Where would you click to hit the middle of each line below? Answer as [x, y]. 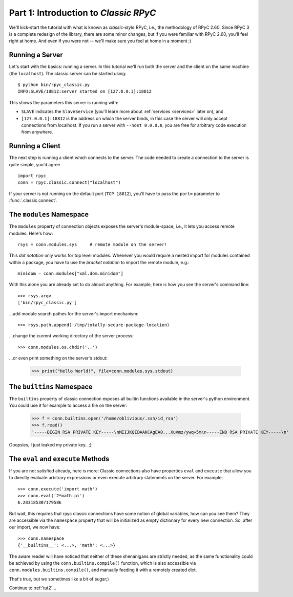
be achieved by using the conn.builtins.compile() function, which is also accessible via [103, 563]
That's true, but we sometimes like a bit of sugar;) [59, 579]
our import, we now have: [35, 527]
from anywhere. [37, 132]
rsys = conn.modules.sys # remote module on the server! [92, 244]
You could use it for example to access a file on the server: [68, 405]
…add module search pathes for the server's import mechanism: [74, 313]
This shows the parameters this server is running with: [64, 102]
